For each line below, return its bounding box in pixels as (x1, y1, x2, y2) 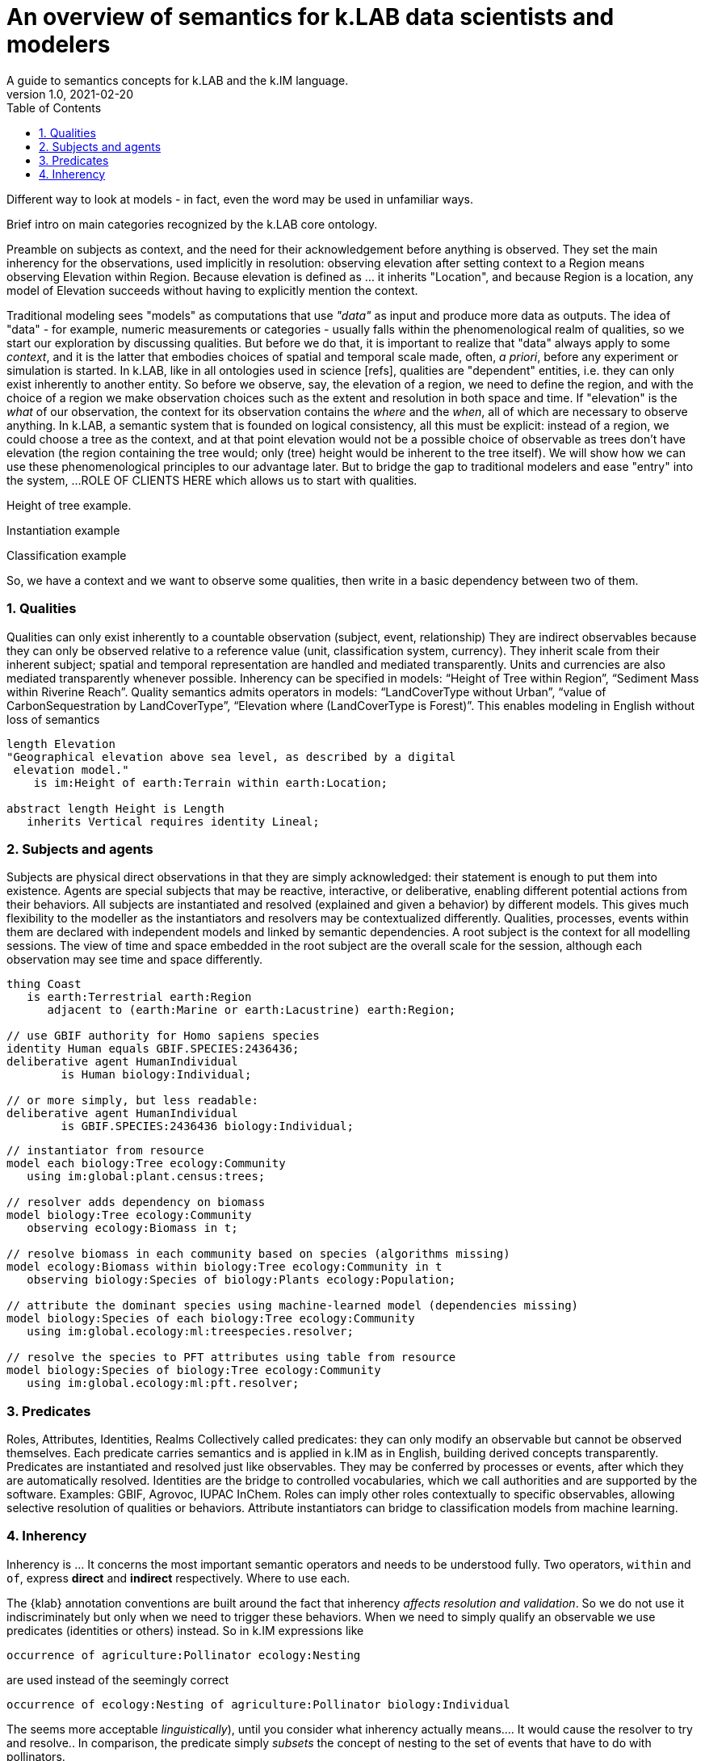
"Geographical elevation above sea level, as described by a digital (6, 750, 456, 763)
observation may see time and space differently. (6, 952, 262, 967)
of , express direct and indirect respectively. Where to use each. (6, 1570, 350, 1585)
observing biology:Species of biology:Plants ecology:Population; (27, 1273, 456, 1287)
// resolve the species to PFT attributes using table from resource (6, 1351, 456, 1364)
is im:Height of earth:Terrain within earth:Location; (33, 775, 388, 789)
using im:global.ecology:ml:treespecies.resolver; (27, 1325, 354, 1339)
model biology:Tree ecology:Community (6, 1208, 252, 1222)
